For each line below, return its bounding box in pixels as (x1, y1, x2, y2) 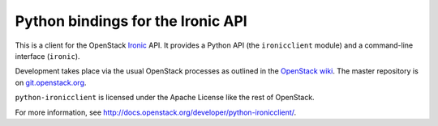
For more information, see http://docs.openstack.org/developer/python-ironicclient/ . (15, 107, 297, 117)
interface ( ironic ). (15, 51, 80, 61)
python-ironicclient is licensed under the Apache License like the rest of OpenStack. (15, 93, 316, 103)
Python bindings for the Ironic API (15, 12, 247, 30)
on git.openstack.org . (15, 78, 87, 87)
